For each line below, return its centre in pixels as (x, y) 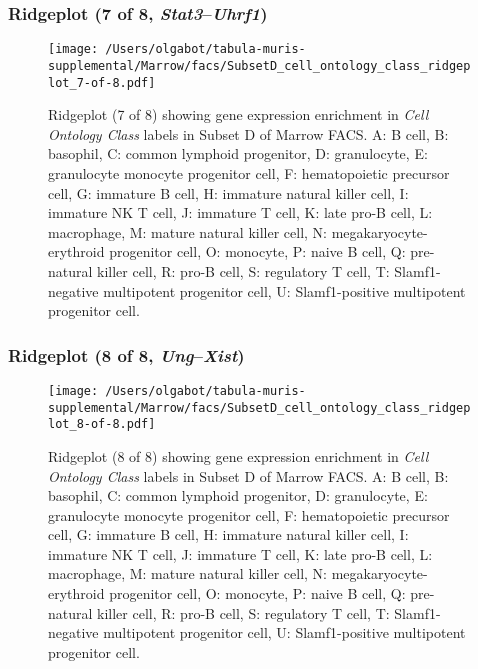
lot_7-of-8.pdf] (102, 82)
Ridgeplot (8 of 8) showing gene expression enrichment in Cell (238, 455)
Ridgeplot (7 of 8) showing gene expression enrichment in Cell (238, 114)
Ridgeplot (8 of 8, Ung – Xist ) (126, 354)
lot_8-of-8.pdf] (102, 424)
